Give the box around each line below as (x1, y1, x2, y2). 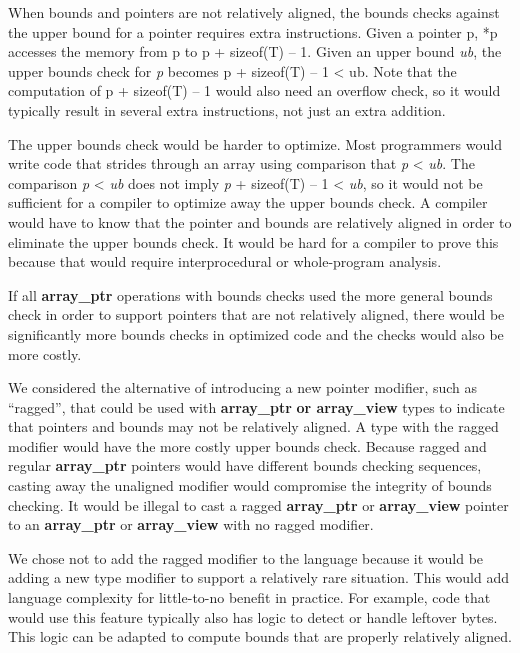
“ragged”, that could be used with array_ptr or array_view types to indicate (8, 396, 505, 417)
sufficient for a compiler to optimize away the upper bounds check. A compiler (8, 192, 488, 213)
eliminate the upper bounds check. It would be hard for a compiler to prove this (8, 231, 499, 252)
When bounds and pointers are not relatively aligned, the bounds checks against (8, 2, 500, 22)
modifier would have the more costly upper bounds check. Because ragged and (8, 435, 487, 456)
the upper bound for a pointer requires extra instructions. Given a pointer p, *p (8, 21, 498, 42)
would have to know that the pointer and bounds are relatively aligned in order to (8, 211, 512, 232)
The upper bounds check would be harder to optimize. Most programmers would (8, 133, 502, 154)
